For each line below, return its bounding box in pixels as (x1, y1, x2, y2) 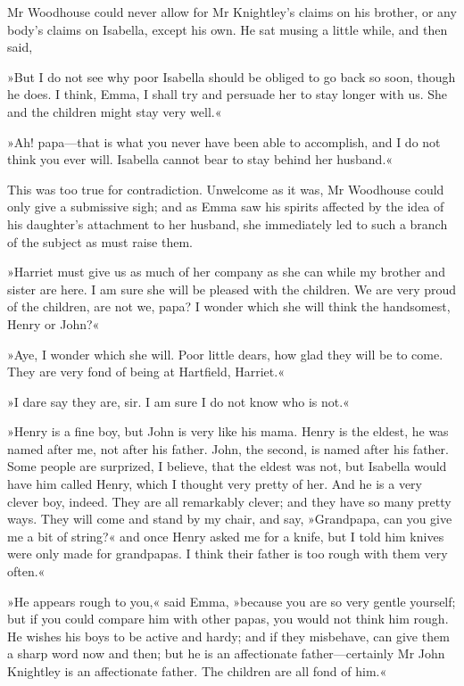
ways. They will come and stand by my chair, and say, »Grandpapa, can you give (7, 509, 452, 528)
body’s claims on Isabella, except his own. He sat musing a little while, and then (7, 20, 448, 38)
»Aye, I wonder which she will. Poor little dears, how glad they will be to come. (7, 344, 443, 363)
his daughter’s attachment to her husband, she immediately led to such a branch (7, 214, 448, 233)
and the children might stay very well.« (7, 102, 222, 120)
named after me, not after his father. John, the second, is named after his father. (7, 439, 449, 458)
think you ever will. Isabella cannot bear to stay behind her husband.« (7, 150, 394, 169)
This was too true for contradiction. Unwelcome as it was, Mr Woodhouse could (7, 179, 444, 198)
